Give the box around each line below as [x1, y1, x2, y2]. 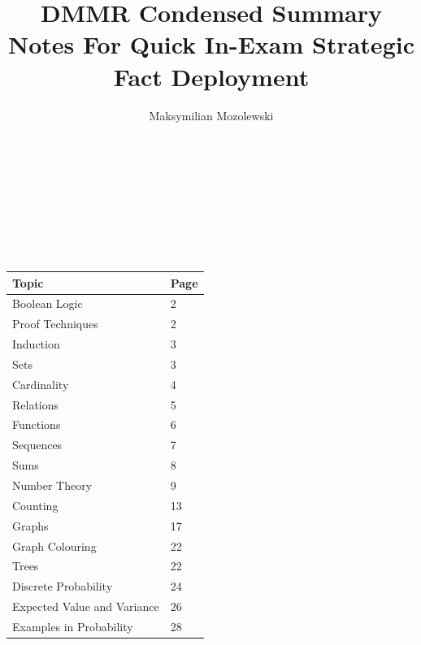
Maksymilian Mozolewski [149, 106, 274, 123]
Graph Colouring [12, 537, 97, 554]
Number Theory [12, 477, 93, 493]
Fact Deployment [113, 59, 310, 93]
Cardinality [12, 375, 69, 392]
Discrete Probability [12, 578, 113, 595]
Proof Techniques [12, 315, 98, 332]
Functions [12, 416, 61, 433]
